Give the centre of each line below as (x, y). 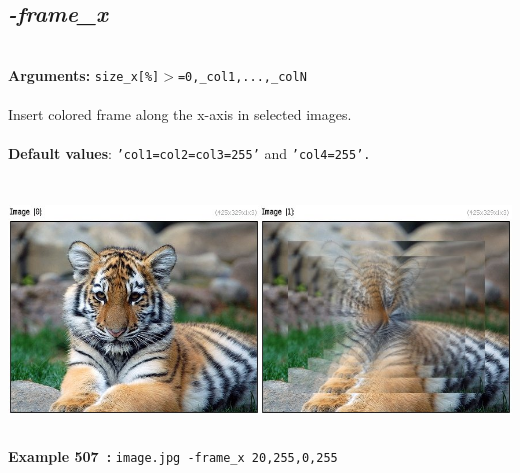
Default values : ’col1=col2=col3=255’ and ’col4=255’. (189, 153)
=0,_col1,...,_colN (242, 76)
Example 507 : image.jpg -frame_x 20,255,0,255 (173, 456)
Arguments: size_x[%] (84, 74)
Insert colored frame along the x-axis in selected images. (180, 114)
